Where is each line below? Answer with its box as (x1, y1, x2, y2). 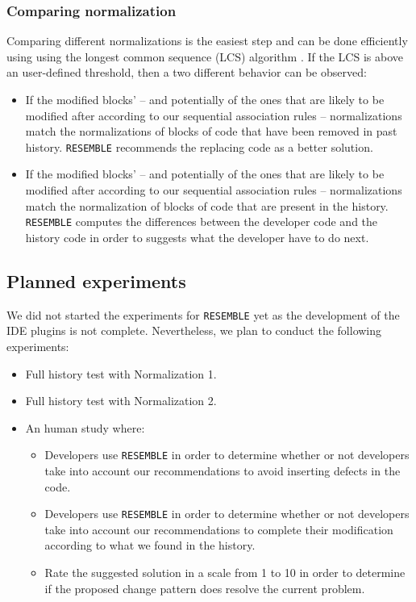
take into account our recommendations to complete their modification (44, 520, 393, 537)
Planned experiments (6, 268, 186, 293)
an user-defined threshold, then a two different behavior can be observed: (6, 64, 367, 81)
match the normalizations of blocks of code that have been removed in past (25, 123, 397, 140)
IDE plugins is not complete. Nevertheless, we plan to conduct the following (6, 322, 382, 339)
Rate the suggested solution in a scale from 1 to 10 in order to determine (44, 563, 406, 580)
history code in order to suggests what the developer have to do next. (25, 228, 369, 245)
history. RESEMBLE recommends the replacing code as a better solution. (25, 138, 373, 155)
